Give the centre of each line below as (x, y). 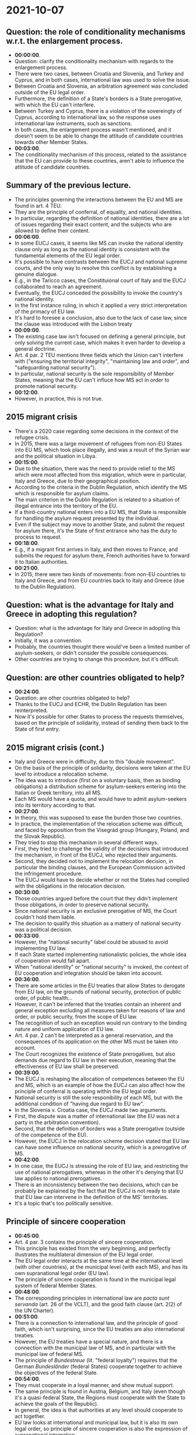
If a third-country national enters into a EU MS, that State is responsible (100, 512)
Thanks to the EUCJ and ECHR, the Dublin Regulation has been (90, 704)
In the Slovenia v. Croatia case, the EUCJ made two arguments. (91, 1110)
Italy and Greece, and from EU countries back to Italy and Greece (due (99, 580)
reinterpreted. (31, 710)
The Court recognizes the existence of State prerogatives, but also (95, 1054)
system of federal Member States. (56, 1285)
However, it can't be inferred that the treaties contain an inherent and (98, 1004)
